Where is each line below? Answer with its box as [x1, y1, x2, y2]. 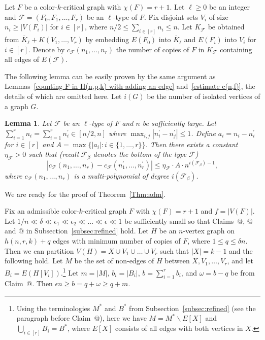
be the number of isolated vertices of [147, 91, 260, 101]
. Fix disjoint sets [144, 11, 198, 22]
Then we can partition [5, 245, 74, 256]
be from [230, 267, 255, 278]
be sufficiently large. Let [142, 118, 216, 128]
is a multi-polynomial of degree [74, 170, 169, 181]
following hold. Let [5, 255, 63, 266]
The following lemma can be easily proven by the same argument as [5, 71, 216, 81]
